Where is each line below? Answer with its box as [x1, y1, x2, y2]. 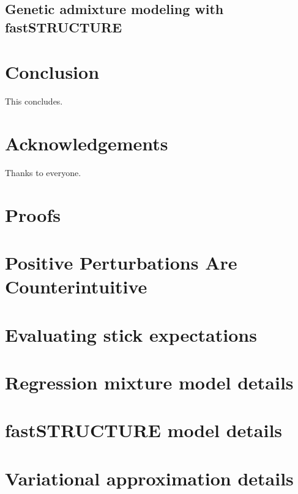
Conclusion [5, 59, 100, 84]
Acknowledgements [5, 131, 168, 156]
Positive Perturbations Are [5, 250, 237, 275]
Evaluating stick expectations [5, 322, 257, 347]
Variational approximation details [5, 465, 294, 490]
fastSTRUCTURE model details [5, 418, 283, 443]
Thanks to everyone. [5, 166, 81, 179]
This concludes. [5, 95, 63, 108]
